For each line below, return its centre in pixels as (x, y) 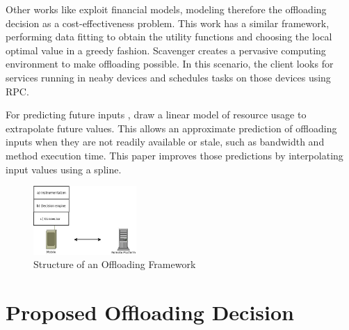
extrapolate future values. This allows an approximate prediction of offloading (171, 128)
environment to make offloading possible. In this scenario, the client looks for (170, 64)
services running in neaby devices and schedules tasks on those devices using (168, 77)
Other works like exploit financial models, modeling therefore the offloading (166, 9)
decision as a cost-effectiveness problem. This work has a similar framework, (168, 23)
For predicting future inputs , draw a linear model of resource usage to (156, 115)
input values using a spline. (64, 169)
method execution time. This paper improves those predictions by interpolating (174, 155)
